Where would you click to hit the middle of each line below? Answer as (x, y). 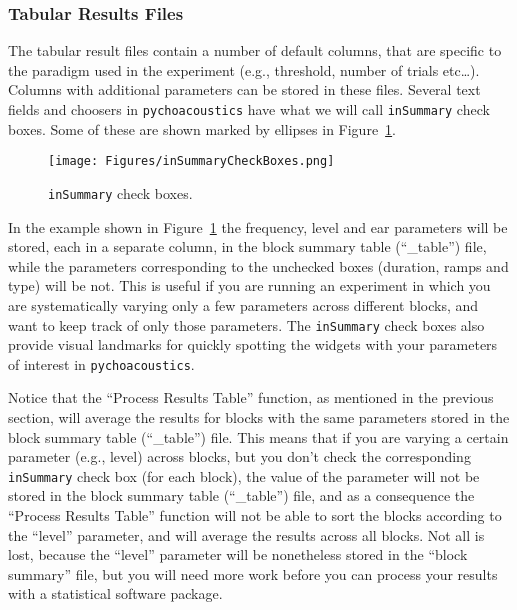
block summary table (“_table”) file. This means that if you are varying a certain (258, 436)
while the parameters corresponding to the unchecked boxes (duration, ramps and (258, 265)
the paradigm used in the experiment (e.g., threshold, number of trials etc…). (244, 69)
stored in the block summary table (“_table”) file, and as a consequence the (241, 495)
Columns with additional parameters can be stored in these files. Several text (244, 89)
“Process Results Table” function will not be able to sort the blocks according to (255, 515)
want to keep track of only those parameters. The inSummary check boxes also (246, 324)
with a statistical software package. (115, 593)
